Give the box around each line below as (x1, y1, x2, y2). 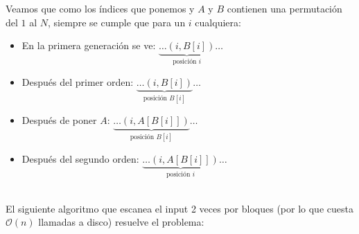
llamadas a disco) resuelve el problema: (38, 215, 204, 229)
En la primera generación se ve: (21, 38, 156, 53)
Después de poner (21, 113, 97, 127)
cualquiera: (195, 15, 241, 29)
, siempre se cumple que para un (48, 15, 186, 29)
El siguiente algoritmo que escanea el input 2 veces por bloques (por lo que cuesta (6, 201, 353, 215)
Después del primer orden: (21, 74, 134, 89)
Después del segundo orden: (21, 151, 139, 165)
